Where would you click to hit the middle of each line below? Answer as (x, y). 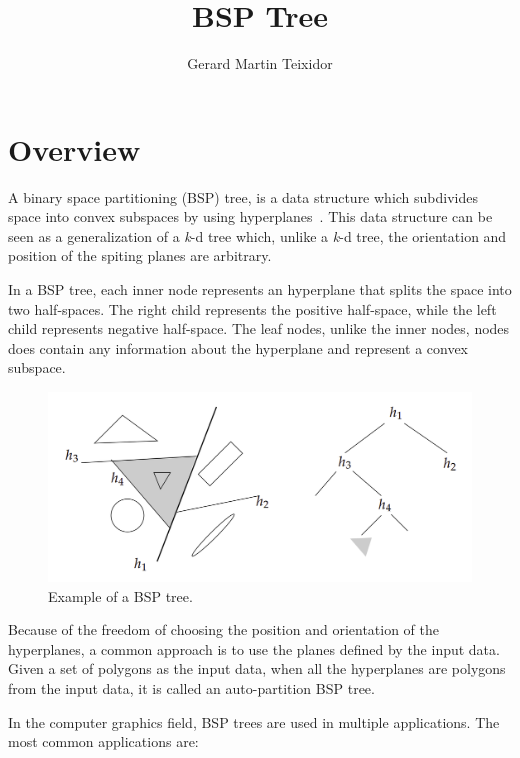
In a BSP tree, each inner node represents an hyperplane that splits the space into (260, 289)
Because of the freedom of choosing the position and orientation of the (224, 629)
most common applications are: (103, 741)
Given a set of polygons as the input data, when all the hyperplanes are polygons (257, 668)
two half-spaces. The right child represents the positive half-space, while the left (252, 308)
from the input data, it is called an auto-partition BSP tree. (191, 688)
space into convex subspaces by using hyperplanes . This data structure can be (250, 216)
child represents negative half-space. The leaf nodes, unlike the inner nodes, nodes (259, 328)
